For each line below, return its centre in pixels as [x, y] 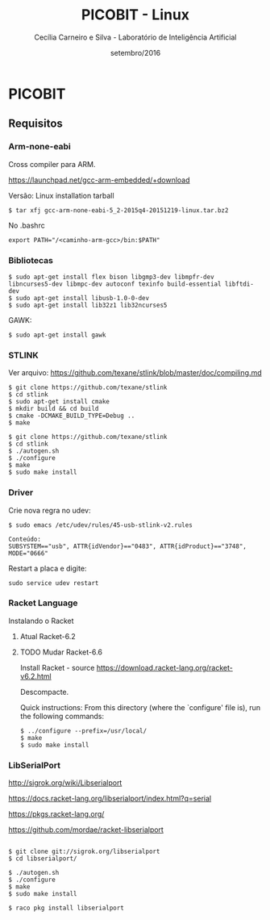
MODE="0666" [28, 553]
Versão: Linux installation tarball [61, 195]
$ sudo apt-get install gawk [57, 335]
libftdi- [239, 284]
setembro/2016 [135, 52]
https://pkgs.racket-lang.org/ [56, 814]
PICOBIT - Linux [135, 15]
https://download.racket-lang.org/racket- [165, 667]
